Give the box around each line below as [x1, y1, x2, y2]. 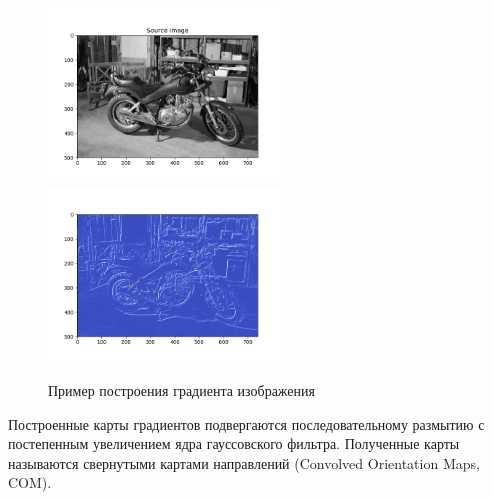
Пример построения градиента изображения [48, 379, 315, 400]
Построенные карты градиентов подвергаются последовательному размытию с [8, 413, 485, 434]
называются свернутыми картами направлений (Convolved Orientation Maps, [8, 452, 480, 473]
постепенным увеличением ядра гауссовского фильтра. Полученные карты [8, 433, 460, 454]
